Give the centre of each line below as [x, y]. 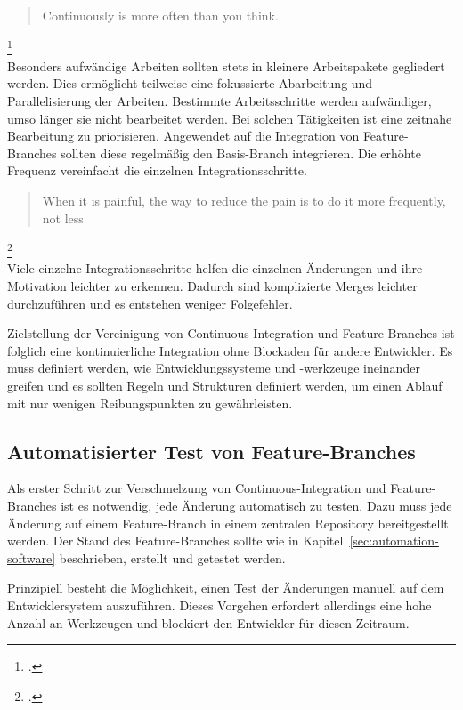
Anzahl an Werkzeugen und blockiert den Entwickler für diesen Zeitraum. [208, 622]
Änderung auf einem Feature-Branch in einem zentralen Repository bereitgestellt [228, 523]
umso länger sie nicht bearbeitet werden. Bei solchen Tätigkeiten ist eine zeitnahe [230, 118]
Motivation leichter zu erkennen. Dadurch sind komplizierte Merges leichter [212, 286]
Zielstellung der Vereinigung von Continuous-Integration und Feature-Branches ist [231, 333]
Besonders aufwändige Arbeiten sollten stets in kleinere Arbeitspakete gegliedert [226, 65]
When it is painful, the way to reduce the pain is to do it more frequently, [244, 200]
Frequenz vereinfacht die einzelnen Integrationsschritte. [157, 170]
